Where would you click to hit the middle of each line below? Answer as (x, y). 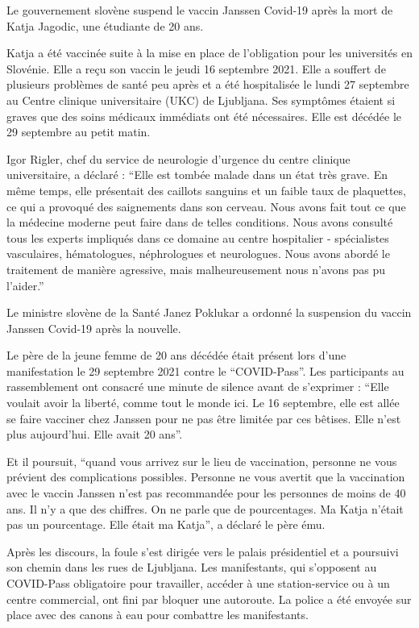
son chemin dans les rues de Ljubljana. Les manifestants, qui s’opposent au (192, 567)
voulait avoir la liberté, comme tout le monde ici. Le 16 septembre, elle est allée (203, 403)
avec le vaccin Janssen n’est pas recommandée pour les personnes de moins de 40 (206, 493)
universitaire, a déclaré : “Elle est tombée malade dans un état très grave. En (197, 175)
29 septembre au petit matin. (79, 132)
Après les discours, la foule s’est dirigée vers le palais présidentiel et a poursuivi (203, 551)
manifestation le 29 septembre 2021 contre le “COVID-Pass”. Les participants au (205, 370)
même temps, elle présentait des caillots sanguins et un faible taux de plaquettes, (206, 190)
